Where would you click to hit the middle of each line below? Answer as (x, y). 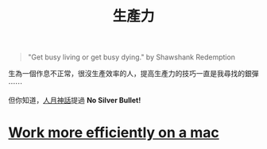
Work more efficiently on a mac (114, 133)
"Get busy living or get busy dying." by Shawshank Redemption (132, 57)
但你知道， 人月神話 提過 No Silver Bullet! (75, 101)
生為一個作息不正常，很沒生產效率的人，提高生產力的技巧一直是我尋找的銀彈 (133, 74)
